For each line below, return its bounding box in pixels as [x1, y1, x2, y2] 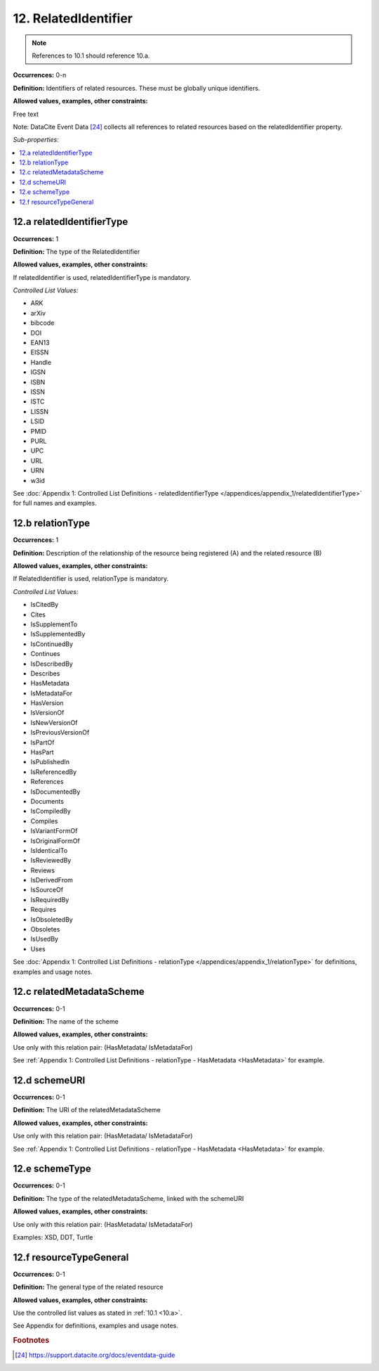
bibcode [30, 318, 55, 327]
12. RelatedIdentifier [13, 11, 133, 26]
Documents [30, 797, 65, 805]
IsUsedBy [30, 935, 59, 944]
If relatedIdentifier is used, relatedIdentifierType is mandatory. [13, 273, 192, 281]
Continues [30, 650, 60, 658]
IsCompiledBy [30, 807, 72, 816]
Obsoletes [30, 925, 60, 934]
